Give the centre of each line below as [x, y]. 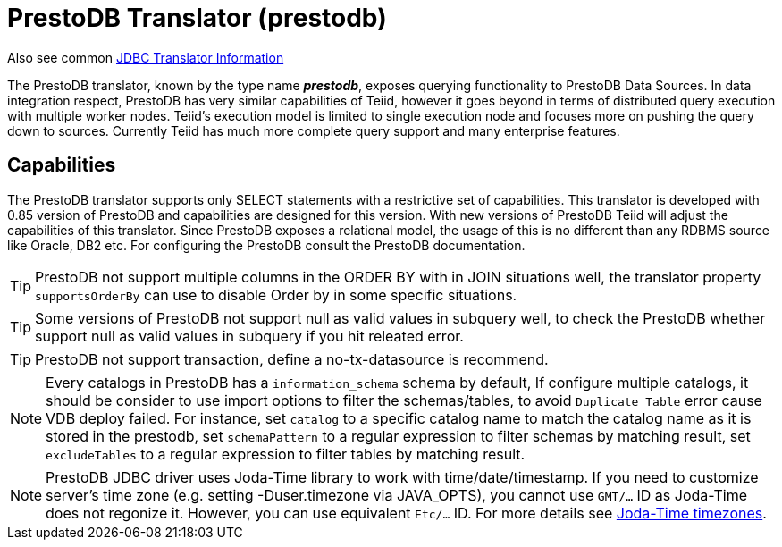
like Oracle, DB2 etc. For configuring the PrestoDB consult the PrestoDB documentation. [266, 245]
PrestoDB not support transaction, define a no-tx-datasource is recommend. [292, 359]
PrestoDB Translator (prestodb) [197, 18]
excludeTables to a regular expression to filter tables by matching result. [286, 454]
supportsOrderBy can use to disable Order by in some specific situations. [276, 295]
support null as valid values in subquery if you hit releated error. [249, 336]
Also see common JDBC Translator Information [146, 57]
